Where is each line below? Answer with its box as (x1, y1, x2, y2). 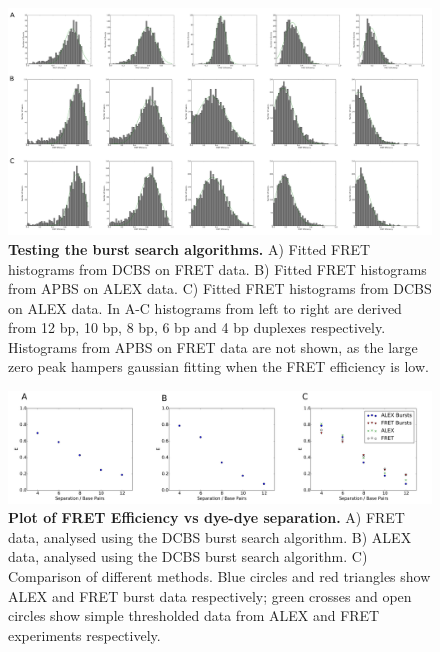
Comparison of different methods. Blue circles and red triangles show (8, 566, 431, 587)
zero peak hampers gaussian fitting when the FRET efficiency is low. (8, 356, 429, 377)
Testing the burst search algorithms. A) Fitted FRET (8, 238, 371, 259)
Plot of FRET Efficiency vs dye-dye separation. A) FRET (8, 507, 405, 528)
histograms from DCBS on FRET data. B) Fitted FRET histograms (8, 258, 427, 279)
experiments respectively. (8, 624, 161, 645)
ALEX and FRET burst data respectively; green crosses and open (8, 585, 412, 606)
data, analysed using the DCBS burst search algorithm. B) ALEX (8, 526, 412, 547)
